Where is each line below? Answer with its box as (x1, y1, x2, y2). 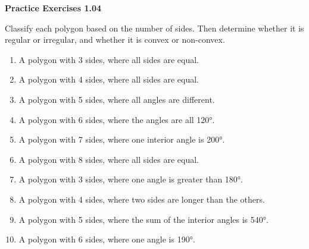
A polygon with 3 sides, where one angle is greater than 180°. (18, 173, 243, 185)
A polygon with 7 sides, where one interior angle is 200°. (18, 133, 225, 146)
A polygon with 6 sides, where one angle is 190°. (18, 233, 195, 245)
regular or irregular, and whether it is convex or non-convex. (5, 33, 225, 46)
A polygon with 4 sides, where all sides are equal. (18, 73, 199, 86)
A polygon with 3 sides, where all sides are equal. (18, 53, 199, 65)
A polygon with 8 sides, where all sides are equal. (18, 153, 199, 165)
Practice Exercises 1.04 (5, 2, 102, 14)
